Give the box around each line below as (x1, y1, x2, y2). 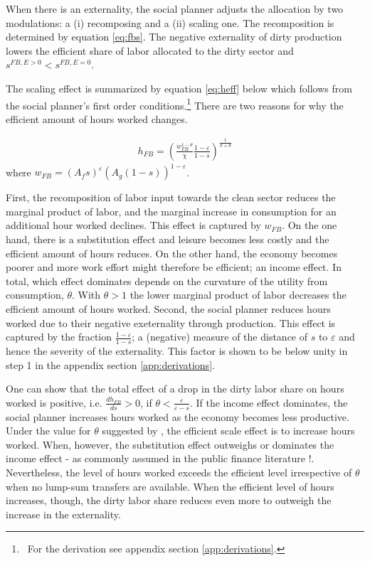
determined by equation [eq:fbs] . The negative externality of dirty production (6, 29, 342, 44)
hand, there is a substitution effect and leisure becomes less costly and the (6, 232, 329, 247)
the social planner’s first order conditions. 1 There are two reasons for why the (6, 95, 344, 112)
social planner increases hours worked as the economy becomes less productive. (6, 409, 349, 424)
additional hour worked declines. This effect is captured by (6, 218, 261, 233)
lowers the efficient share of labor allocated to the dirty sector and (6, 43, 294, 58)
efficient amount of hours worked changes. (6, 111, 188, 126)
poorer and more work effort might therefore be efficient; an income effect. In (6, 260, 342, 274)
